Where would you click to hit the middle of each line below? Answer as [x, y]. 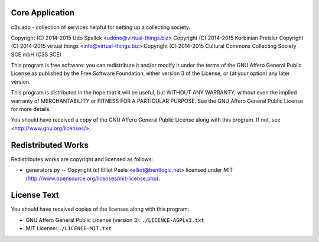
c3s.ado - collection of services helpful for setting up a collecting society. [101, 27]
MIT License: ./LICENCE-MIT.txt [69, 228]
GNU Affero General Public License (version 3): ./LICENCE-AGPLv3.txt [115, 220]
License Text [35, 195]
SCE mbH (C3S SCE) [36, 54]
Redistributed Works [50, 145]
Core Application [43, 13]
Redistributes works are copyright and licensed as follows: [82, 159]
